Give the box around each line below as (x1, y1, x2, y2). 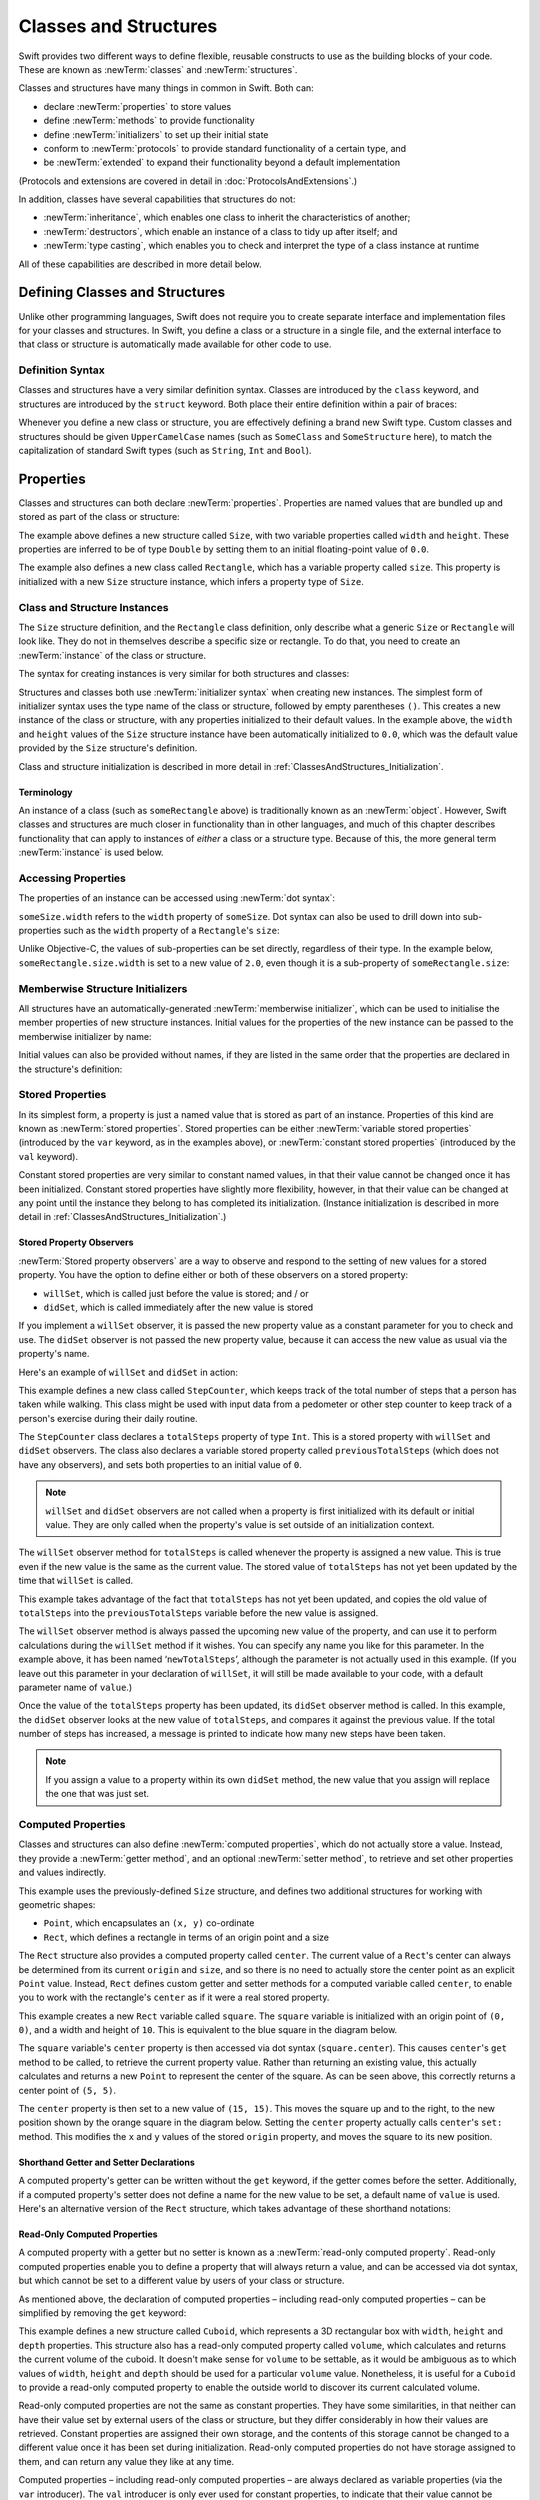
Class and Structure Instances (18, 600, 169, 614)
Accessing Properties (18, 871, 127, 885)
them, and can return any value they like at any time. (18, 2455, 235, 2467)
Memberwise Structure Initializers (18, 981, 188, 995)
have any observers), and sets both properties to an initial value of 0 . (18, 1458, 302, 1470)
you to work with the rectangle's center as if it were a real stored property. (18, 1991, 330, 2004)
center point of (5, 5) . (18, 2084, 117, 2096)
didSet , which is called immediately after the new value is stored (43, 1301, 314, 1313)
